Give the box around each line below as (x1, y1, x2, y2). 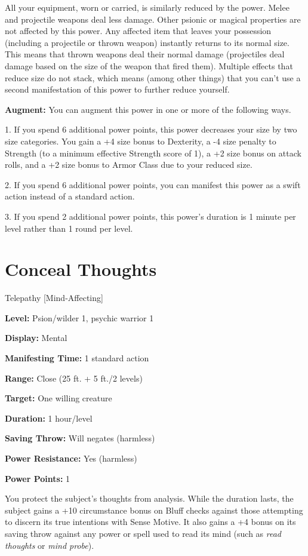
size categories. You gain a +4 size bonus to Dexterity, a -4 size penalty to (5, 134, 276, 147)
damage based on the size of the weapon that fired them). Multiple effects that (5, 59, 293, 72)
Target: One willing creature (5, 392, 112, 404)
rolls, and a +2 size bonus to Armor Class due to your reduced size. (5, 158, 252, 171)
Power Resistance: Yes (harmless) (5, 451, 137, 464)
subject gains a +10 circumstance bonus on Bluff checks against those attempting (5, 503, 303, 516)
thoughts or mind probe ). (5, 539, 94, 551)
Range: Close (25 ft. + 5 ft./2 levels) (5, 371, 143, 384)
